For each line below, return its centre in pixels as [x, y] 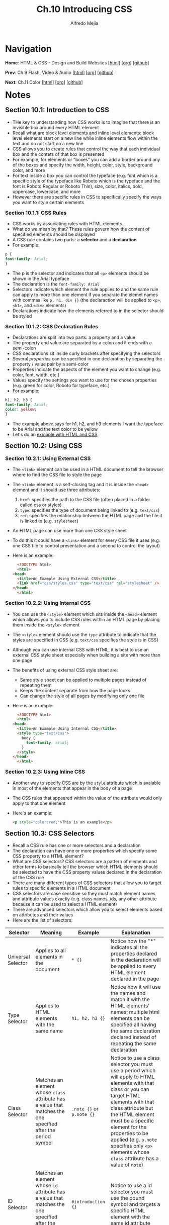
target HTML [125, 1096]
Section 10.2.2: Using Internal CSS [48, 603]
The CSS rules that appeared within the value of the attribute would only [87, 798]
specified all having [133, 1025]
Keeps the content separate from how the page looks [75, 690]
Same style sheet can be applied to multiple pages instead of [83, 680]
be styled [22, 316]
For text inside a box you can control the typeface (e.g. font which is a [85, 175]
